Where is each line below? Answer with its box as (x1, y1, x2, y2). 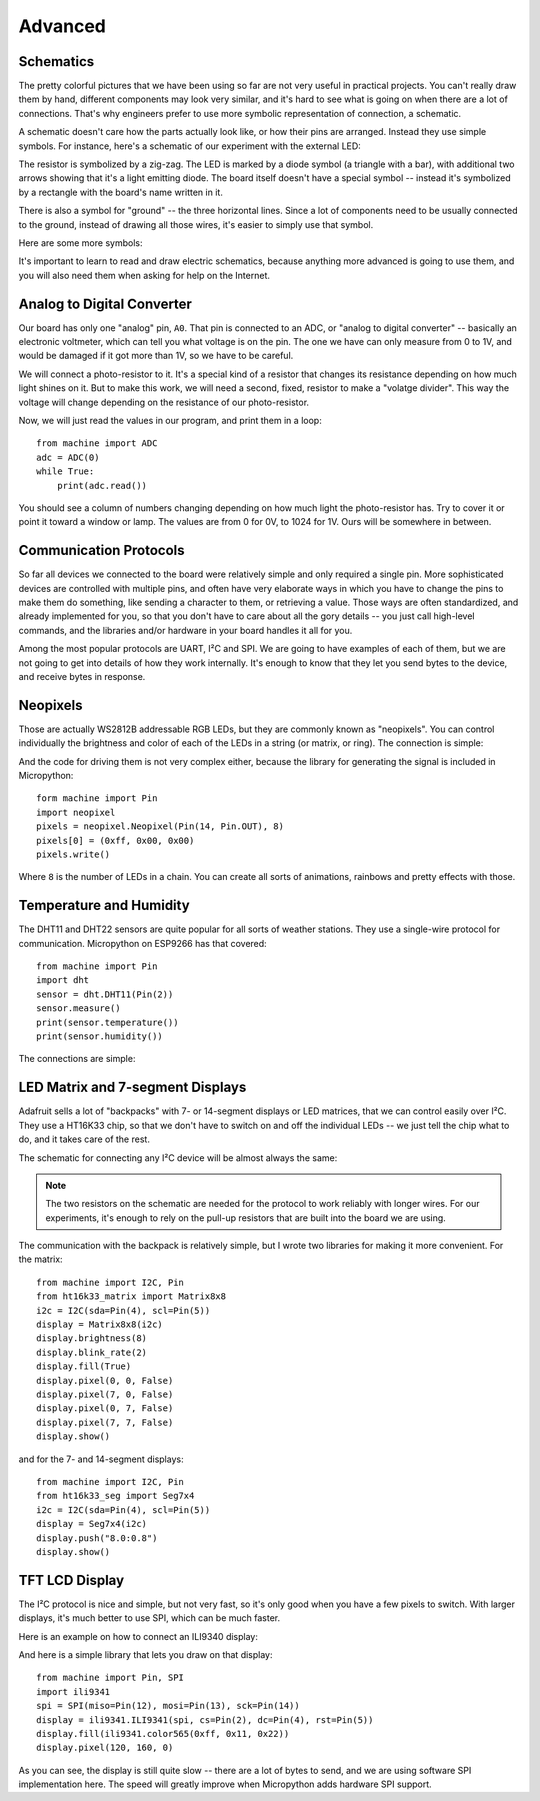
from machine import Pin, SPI (36, 1672, 185, 1684)
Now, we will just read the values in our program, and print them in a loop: (18, 415, 322, 426)
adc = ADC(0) (36, 451, 100, 463)
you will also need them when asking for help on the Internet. (18, 269, 270, 281)
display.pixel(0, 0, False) (36, 1375, 174, 1386)
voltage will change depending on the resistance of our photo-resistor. (18, 396, 310, 408)
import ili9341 (36, 1686, 111, 1697)
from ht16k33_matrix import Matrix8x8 (36, 1291, 227, 1302)
